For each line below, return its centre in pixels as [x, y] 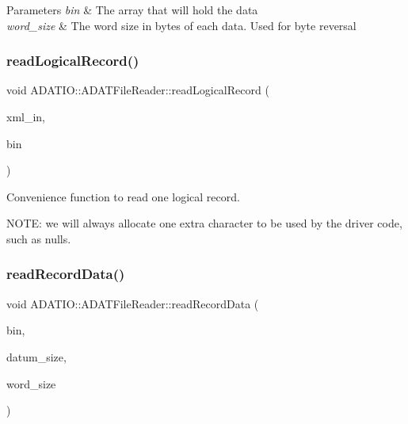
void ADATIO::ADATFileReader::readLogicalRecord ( [138, 90]
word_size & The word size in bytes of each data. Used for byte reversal [181, 25]
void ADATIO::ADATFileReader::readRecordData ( [133, 303]
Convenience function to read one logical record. [123, 196]
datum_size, [36, 356]
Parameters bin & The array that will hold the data [132, 10]
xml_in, [26, 117]
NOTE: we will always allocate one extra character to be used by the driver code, [204, 223]
